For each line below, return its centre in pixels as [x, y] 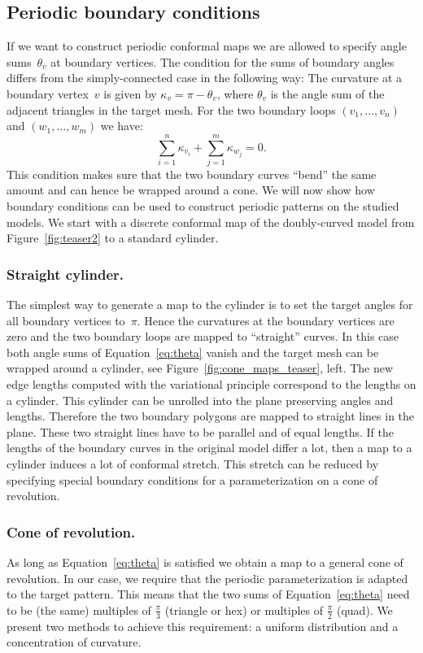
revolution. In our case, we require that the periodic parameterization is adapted [207, 578]
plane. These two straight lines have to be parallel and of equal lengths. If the [200, 431]
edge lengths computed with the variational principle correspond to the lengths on [211, 384]
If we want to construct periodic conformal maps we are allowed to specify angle [207, 46]
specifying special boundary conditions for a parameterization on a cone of [192, 479]
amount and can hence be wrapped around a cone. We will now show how [191, 190]
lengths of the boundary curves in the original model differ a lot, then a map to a [209, 448]
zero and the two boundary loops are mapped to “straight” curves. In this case [203, 336]
